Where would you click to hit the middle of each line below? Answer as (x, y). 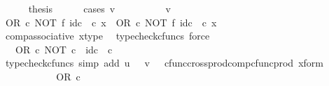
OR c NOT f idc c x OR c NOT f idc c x (111, 22)
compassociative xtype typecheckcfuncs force (107, 36)
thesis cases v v (99, 8)
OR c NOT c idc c (64, 49)
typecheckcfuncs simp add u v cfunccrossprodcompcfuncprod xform (164, 63)
